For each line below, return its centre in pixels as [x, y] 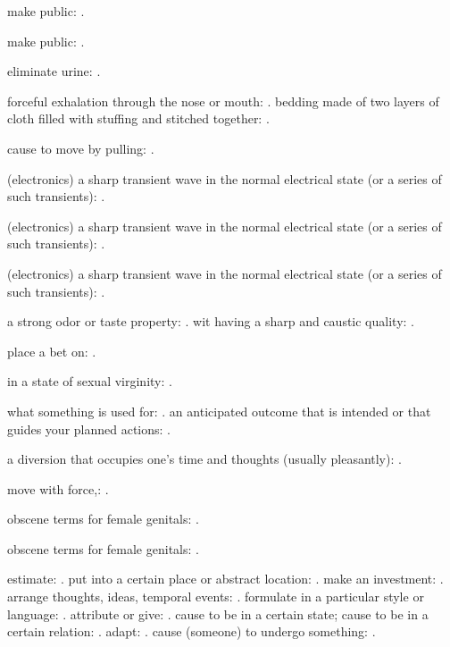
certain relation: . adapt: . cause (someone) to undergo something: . [192, 631]
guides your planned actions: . [89, 429]
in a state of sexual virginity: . [90, 381]
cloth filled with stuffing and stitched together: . [138, 118]
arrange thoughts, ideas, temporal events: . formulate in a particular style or [216, 597]
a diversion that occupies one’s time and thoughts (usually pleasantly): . [204, 459]
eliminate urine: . [54, 71]
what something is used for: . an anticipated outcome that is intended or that [219, 411]
